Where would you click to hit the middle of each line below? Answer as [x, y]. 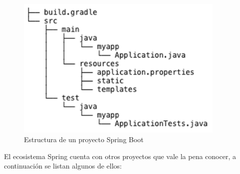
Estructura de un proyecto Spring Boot [84, 139]
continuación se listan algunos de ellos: [63, 166]
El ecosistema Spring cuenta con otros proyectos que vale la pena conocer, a [120, 156]
